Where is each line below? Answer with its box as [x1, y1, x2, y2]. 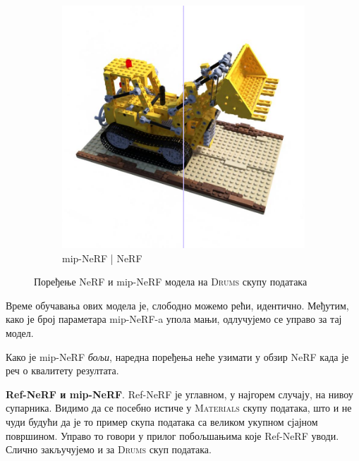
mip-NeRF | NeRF [62, 250, 142, 265]
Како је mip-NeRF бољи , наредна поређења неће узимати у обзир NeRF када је [6, 349, 349, 364]
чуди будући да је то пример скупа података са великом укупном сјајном [6, 414, 318, 429]
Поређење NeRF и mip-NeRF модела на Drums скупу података [34, 274, 308, 289]
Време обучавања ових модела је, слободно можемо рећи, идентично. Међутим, [6, 297, 349, 312]
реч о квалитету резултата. [6, 363, 119, 378]
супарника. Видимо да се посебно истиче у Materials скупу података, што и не [6, 400, 352, 415]
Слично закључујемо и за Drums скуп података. [6, 442, 212, 457]
